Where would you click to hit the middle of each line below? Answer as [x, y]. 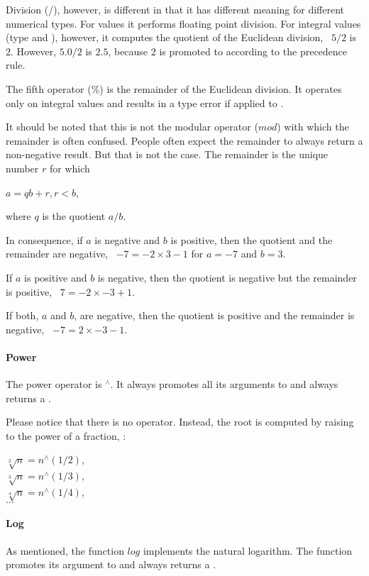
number [22, 168]
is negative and [127, 239]
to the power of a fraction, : [66, 435]
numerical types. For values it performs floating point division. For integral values [183, 23]
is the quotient [74, 216]
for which [70, 168]
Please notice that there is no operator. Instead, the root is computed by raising [180, 422]
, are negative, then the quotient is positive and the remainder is [214, 315]
